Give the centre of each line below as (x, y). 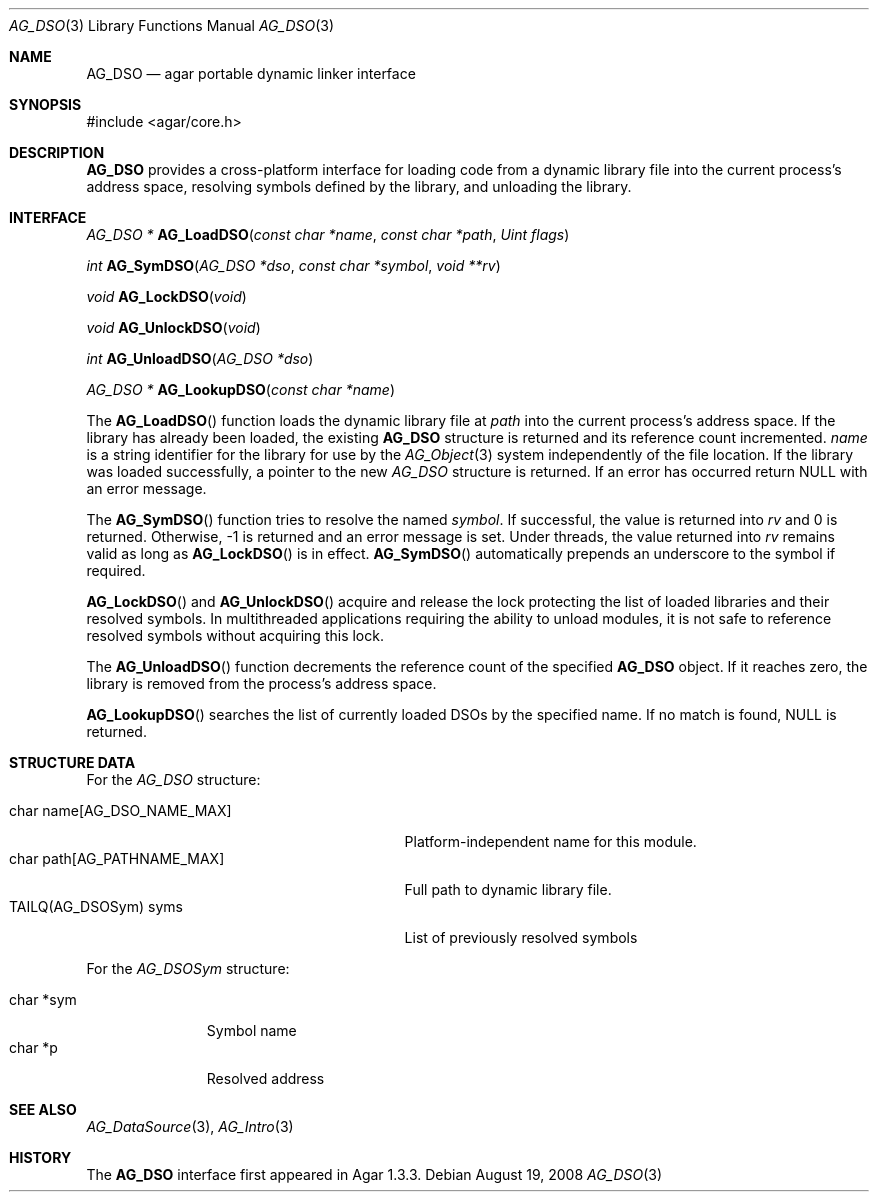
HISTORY (40, 1157)
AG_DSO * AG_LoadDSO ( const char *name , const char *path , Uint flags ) (328, 234)
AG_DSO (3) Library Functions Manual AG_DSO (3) (172, 25)
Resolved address (265, 1078)
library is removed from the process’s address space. (261, 683)
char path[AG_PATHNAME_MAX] (117, 858)
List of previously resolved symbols (521, 937)
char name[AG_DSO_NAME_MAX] (120, 810)
